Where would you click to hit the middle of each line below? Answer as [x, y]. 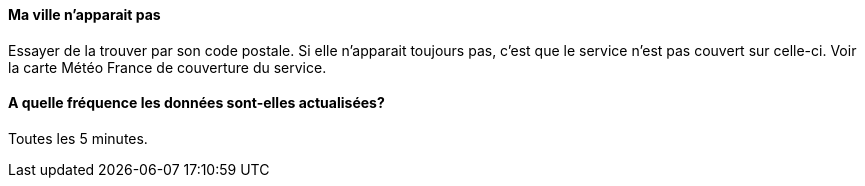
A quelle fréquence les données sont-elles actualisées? [196, 103]
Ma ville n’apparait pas [84, 14]
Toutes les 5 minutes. [78, 138]
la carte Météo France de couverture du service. [167, 67]
